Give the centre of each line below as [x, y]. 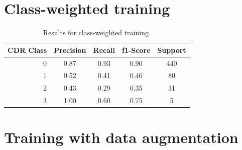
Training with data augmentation [121, 137]
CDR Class [27, 50]
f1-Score [136, 50]
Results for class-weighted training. [97, 32]
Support [172, 50]
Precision [70, 50]
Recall [104, 50]
